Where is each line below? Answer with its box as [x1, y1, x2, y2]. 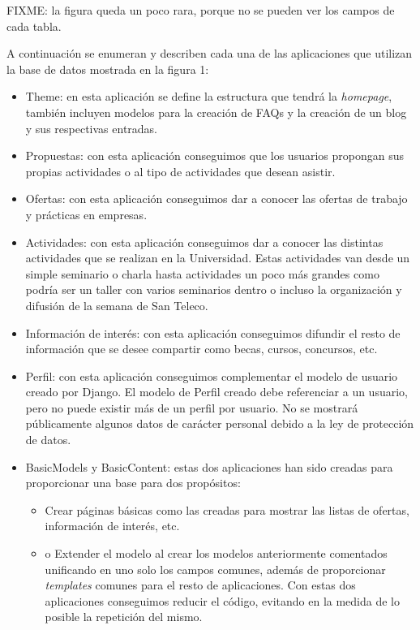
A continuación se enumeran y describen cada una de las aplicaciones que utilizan [6, 45, 413, 62]
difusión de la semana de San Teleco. [25, 296, 208, 313]
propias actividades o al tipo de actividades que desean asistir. [25, 162, 336, 179]
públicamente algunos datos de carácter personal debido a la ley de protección [25, 415, 414, 432]
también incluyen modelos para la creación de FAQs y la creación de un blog [25, 103, 407, 120]
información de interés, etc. [45, 517, 180, 534]
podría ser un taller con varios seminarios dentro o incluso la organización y [25, 281, 402, 298]
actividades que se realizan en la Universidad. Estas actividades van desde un [25, 249, 410, 266]
